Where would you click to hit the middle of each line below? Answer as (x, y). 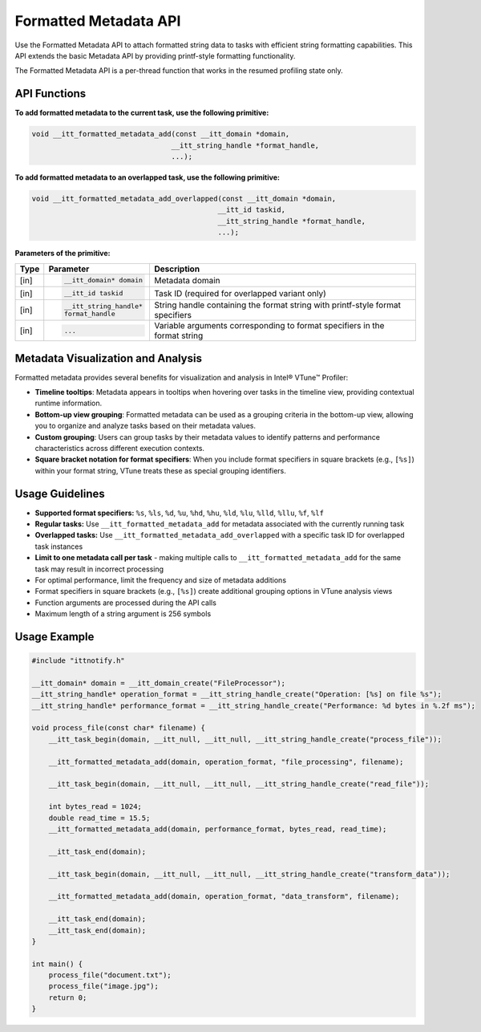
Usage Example (55, 637)
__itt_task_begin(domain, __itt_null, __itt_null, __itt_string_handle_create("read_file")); (238, 784)
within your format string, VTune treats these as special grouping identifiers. (160, 470)
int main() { (57, 964)
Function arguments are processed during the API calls (125, 603)
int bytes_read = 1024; (95, 807)
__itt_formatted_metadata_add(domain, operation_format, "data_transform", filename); (224, 896)
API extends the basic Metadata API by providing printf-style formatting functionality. (155, 55)
